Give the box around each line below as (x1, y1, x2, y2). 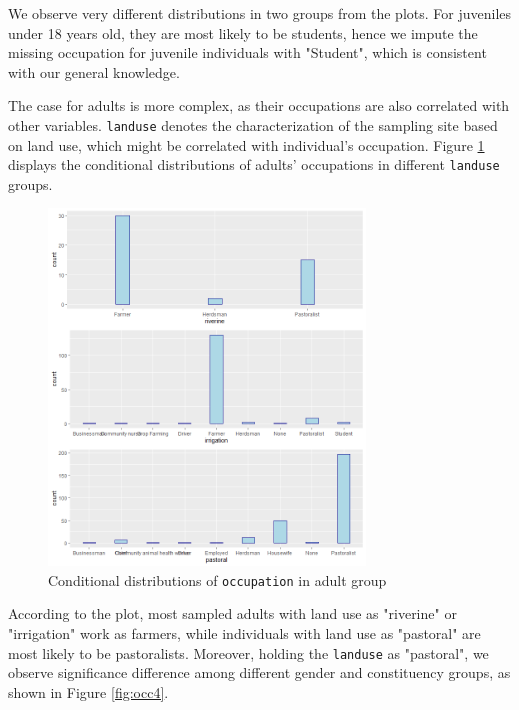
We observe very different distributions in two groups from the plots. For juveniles (8, 3, 512, 23)
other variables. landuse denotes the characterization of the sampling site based (8, 114, 498, 135)
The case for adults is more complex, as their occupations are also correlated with (8, 95, 510, 116)
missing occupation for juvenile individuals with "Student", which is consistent (8, 42, 487, 63)
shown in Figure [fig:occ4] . (8, 681, 169, 702)
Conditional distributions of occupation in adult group (48, 569, 387, 590)
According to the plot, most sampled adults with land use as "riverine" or (8, 603, 457, 624)
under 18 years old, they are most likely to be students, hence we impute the (8, 22, 478, 43)
